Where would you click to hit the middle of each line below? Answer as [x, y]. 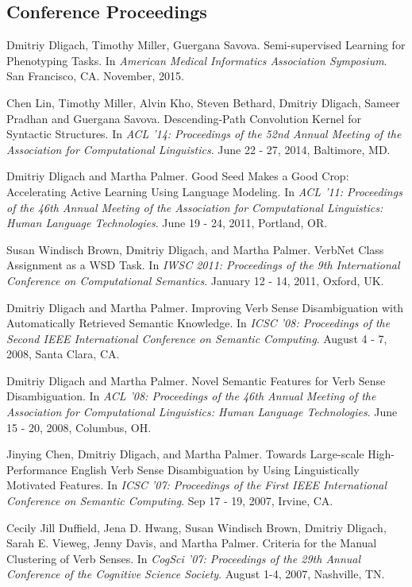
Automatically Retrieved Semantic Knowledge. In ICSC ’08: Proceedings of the [198, 323]
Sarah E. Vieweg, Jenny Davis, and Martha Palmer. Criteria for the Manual [192, 543]
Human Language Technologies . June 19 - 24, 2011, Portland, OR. [167, 223]
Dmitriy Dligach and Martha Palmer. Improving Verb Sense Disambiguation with [205, 307]
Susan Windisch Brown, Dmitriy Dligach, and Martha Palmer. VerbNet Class [195, 249]
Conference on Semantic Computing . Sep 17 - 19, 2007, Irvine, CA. [170, 501]
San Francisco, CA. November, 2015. [95, 76]
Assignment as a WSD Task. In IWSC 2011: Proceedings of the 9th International [203, 265]
